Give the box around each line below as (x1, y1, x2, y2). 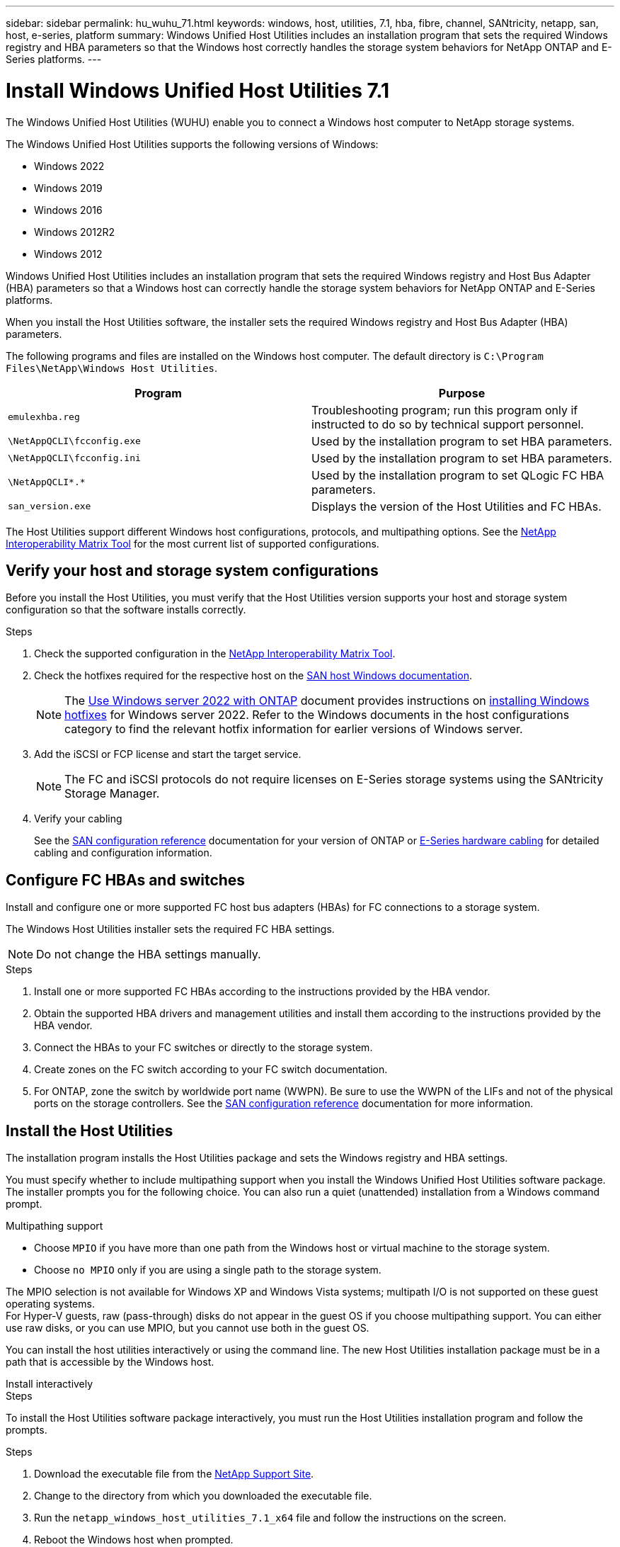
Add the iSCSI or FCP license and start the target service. (34, 748, 302, 761)
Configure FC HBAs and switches (6, 871, 246, 889)
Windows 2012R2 (34, 225, 115, 238)
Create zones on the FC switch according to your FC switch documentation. (34, 1063, 388, 1076)
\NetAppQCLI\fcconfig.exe (8, 436, 141, 446)
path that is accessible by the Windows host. (6, 1356, 214, 1368)
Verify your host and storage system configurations (6, 561, 379, 579)
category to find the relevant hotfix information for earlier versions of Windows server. (64, 722, 523, 737)
